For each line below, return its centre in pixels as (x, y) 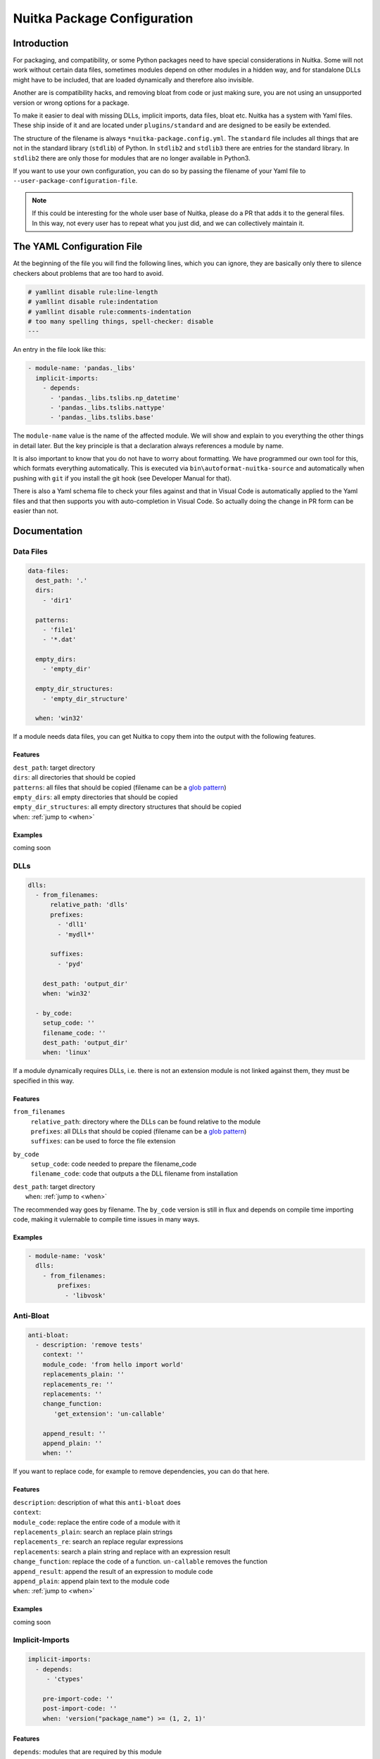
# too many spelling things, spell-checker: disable (121, 321)
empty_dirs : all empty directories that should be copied (96, 797)
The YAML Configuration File (78, 247)
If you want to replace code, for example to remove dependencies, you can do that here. (141, 1471)
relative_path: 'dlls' (89, 905)
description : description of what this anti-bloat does (97, 1502)
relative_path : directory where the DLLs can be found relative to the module (146, 1122)
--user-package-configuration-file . (75, 181)
